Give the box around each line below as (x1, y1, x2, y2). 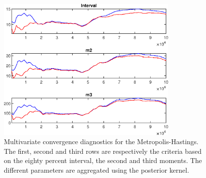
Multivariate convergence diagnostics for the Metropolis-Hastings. (4, 136, 199, 147)
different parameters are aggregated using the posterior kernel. (4, 164, 190, 175)
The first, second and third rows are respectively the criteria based (4, 146, 202, 156)
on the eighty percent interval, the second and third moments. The (4, 155, 202, 165)
